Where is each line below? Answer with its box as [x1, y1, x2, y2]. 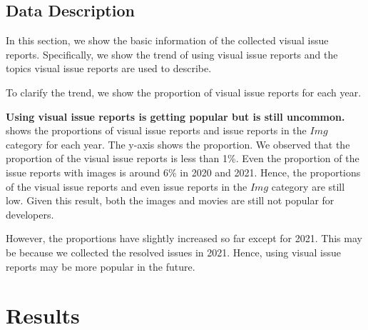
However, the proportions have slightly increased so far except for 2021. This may [6, 231, 362, 246]
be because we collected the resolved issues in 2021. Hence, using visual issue [6, 244, 342, 259]
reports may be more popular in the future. [6, 259, 195, 274]
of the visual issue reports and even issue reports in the [6, 179, 247, 194]
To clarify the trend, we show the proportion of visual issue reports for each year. [6, 84, 362, 99]
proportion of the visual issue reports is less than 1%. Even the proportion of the [6, 151, 359, 166]
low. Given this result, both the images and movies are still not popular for [6, 193, 334, 208]
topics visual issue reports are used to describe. [6, 61, 212, 76]
